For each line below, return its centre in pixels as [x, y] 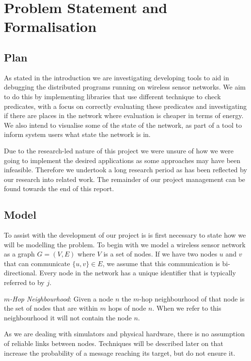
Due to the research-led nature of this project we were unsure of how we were [119, 150]
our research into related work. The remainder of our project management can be [125, 179]
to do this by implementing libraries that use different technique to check [112, 96]
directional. [21, 273]
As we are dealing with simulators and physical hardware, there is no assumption [124, 334]
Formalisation [50, 26]
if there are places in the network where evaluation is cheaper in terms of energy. [124, 115]
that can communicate [37, 263]
